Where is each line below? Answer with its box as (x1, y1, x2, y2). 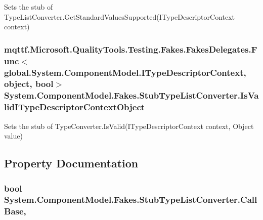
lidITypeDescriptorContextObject (4, 101, 145, 113)
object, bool (4, 77, 54, 90)
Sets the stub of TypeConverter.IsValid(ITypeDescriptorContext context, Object (4, 120, 254, 131)
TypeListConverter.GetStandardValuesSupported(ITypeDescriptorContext (4, 11, 235, 22)
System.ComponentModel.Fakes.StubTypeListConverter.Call (4, 193, 257, 206)
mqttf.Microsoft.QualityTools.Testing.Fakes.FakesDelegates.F (4, 42, 257, 55)
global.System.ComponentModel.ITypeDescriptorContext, (4, 66, 246, 78)
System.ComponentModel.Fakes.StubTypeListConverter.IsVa (4, 89, 259, 102)
